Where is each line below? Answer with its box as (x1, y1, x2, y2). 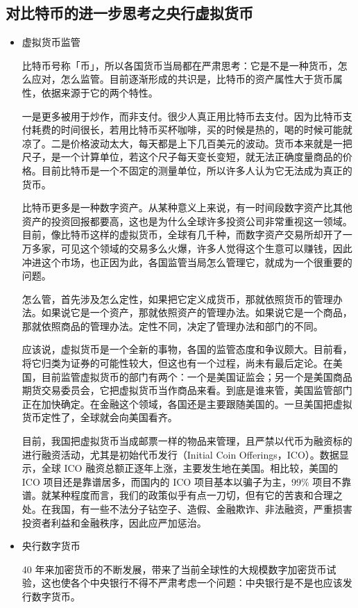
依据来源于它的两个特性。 (41, 85, 158, 99)
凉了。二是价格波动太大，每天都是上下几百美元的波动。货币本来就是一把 (22, 135, 352, 150)
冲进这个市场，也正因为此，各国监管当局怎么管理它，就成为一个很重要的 (22, 254, 352, 269)
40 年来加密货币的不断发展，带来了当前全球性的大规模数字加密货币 (22, 561, 327, 576)
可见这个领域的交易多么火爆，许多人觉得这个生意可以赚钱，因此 (60, 240, 352, 255)
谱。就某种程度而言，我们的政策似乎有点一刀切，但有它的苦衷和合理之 (22, 488, 343, 502)
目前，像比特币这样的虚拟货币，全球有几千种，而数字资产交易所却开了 (22, 227, 343, 242)
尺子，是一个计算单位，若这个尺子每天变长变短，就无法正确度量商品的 (22, 149, 343, 164)
